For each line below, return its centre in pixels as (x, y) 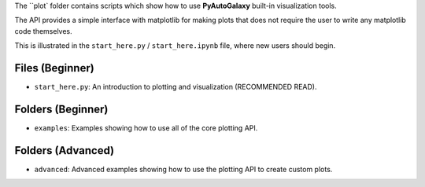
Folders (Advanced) (64, 150)
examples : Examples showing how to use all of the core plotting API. (146, 128)
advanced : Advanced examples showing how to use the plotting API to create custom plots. (183, 169)
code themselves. (43, 31)
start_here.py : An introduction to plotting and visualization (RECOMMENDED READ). (176, 87)
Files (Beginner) (54, 68)
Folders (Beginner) (61, 109)
